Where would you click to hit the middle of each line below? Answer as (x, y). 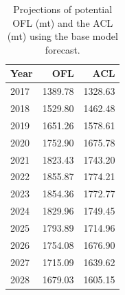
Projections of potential (63, 9)
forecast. (62, 49)
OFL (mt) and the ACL (63, 22)
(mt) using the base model (62, 36)
